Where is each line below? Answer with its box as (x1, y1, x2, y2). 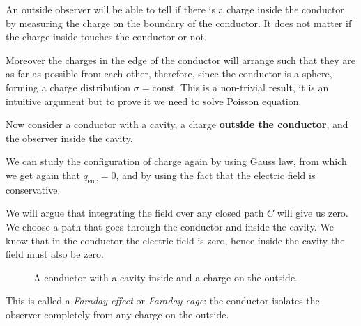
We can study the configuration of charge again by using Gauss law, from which (6, 154, 347, 169)
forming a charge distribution (6, 79, 131, 94)
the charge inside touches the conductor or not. (6, 29, 207, 44)
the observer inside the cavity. (6, 130, 133, 145)
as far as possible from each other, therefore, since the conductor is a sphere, (6, 66, 332, 81)
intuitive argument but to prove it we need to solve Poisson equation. (6, 93, 302, 108)
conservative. (6, 182, 61, 196)
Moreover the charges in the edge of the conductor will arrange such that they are (6, 52, 356, 67)
